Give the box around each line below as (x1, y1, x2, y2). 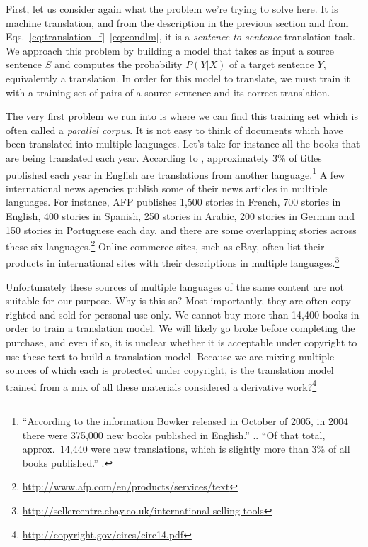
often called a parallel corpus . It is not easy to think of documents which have (6, 122, 343, 137)
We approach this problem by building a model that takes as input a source (6, 43, 335, 57)
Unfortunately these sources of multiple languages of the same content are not (6, 279, 345, 294)
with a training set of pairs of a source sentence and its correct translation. (6, 84, 330, 99)
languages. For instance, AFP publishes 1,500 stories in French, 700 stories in (6, 194, 341, 209)
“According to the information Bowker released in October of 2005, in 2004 (22, 414, 348, 429)
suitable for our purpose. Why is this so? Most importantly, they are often (6, 293, 328, 308)
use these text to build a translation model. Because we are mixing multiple (6, 348, 335, 363)
